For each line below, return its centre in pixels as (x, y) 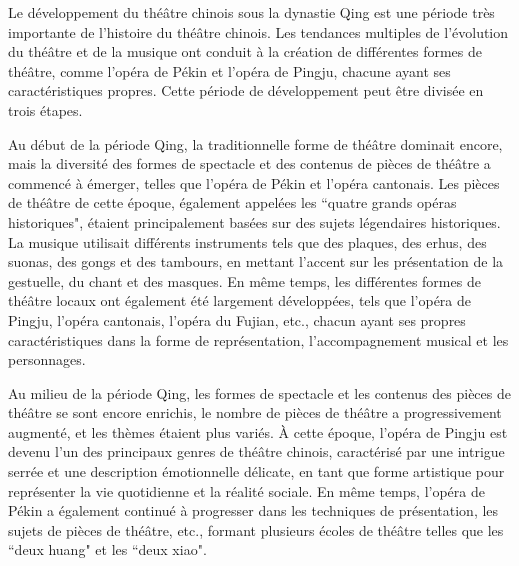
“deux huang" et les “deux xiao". (107, 549)
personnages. (47, 359)
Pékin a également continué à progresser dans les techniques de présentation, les (253, 510)
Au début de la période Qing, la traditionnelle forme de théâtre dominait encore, (255, 143)
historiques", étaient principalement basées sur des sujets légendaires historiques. (254, 221)
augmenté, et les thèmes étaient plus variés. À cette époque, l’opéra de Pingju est (258, 431)
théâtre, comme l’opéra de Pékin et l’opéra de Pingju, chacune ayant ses (229, 70)
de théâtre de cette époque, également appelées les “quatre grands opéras (232, 202)
